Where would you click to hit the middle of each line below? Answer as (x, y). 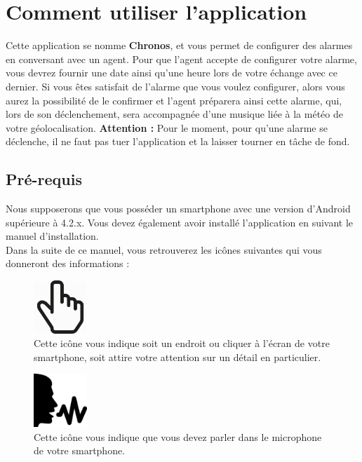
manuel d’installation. (52, 236)
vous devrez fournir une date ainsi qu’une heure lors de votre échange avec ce (172, 73)
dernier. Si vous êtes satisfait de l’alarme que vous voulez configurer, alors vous (175, 86)
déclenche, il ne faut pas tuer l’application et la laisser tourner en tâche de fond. (178, 141)
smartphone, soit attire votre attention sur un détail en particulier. (177, 356)
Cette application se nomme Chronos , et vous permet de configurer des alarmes (179, 45)
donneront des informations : (68, 263)
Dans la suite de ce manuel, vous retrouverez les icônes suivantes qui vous (164, 249)
